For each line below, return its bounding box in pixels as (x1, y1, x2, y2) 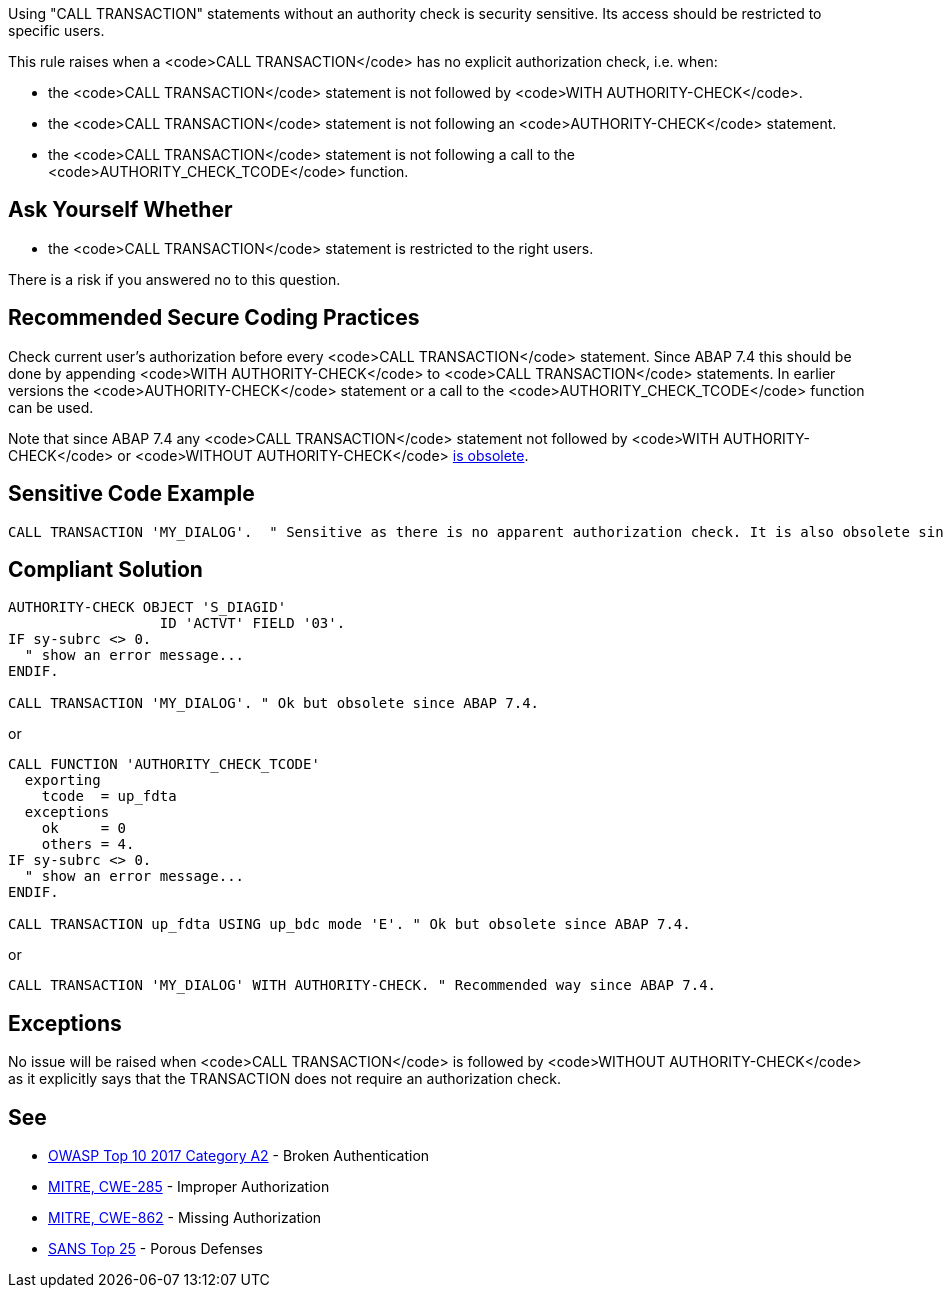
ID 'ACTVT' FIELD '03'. (159, 615, 346, 632)
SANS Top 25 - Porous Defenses (48, 1240, 263, 1258)
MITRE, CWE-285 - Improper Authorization (48, 1178, 330, 1196)
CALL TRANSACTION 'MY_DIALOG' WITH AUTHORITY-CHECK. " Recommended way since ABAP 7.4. (8, 977, 717, 994)
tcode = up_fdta (41, 788, 177, 805)
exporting (24, 772, 101, 789)
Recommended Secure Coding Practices (8, 305, 420, 331)
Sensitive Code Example (8, 481, 255, 507)
